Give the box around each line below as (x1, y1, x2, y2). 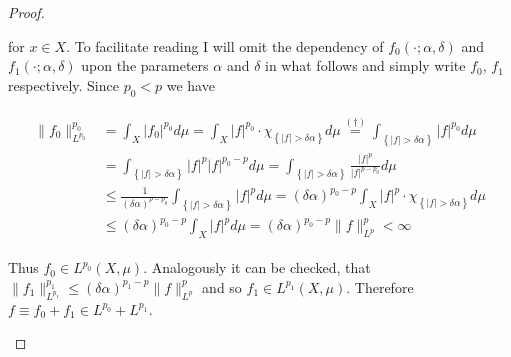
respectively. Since (8, 74, 119, 95)
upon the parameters (81, 55, 209, 76)
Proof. (8, 2, 45, 22)
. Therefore (346, 276, 414, 297)
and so (202, 276, 242, 297)
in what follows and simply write (265, 55, 466, 76)
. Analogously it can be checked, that (143, 257, 371, 278)
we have (166, 74, 215, 95)
